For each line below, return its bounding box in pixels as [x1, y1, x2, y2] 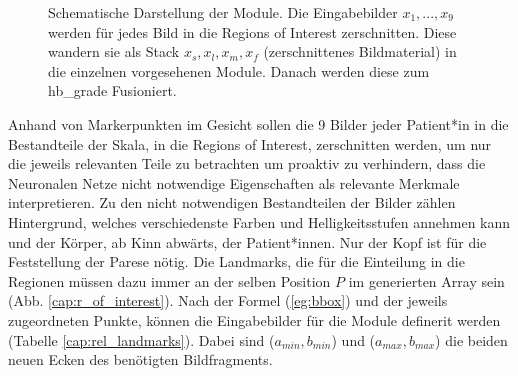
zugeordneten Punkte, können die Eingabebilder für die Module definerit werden [8, 309, 501, 330]
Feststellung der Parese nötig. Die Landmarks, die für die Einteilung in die [8, 251, 465, 272]
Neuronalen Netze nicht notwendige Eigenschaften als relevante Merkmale [8, 172, 460, 193]
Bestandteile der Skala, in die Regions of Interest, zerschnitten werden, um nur [8, 133, 492, 154]
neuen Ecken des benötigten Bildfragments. [8, 349, 273, 370]
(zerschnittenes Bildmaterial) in [263, 41, 457, 62]
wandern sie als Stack [48, 41, 180, 62]
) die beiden [435, 329, 508, 350]
